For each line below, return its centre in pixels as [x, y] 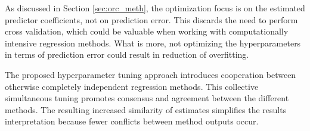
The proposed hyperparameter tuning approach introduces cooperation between [151, 74]
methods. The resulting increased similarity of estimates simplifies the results [146, 109]
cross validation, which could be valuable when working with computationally [147, 31]
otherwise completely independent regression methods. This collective [132, 86]
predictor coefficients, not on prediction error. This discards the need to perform [151, 19]
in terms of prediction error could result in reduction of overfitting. [127, 54]
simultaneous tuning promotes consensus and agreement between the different [147, 98]
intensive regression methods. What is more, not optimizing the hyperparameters [153, 43]
